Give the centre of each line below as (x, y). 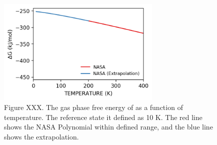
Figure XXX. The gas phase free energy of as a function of (94, 107)
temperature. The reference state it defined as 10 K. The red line (103, 117)
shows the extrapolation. (41, 136)
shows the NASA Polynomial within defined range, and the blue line (108, 127)
